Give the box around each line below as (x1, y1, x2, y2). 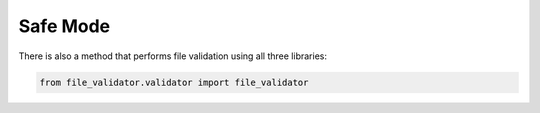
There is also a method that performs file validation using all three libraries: (18, 50, 327, 62)
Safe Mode (18, 15, 111, 37)
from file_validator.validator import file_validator (39, 76, 309, 88)
